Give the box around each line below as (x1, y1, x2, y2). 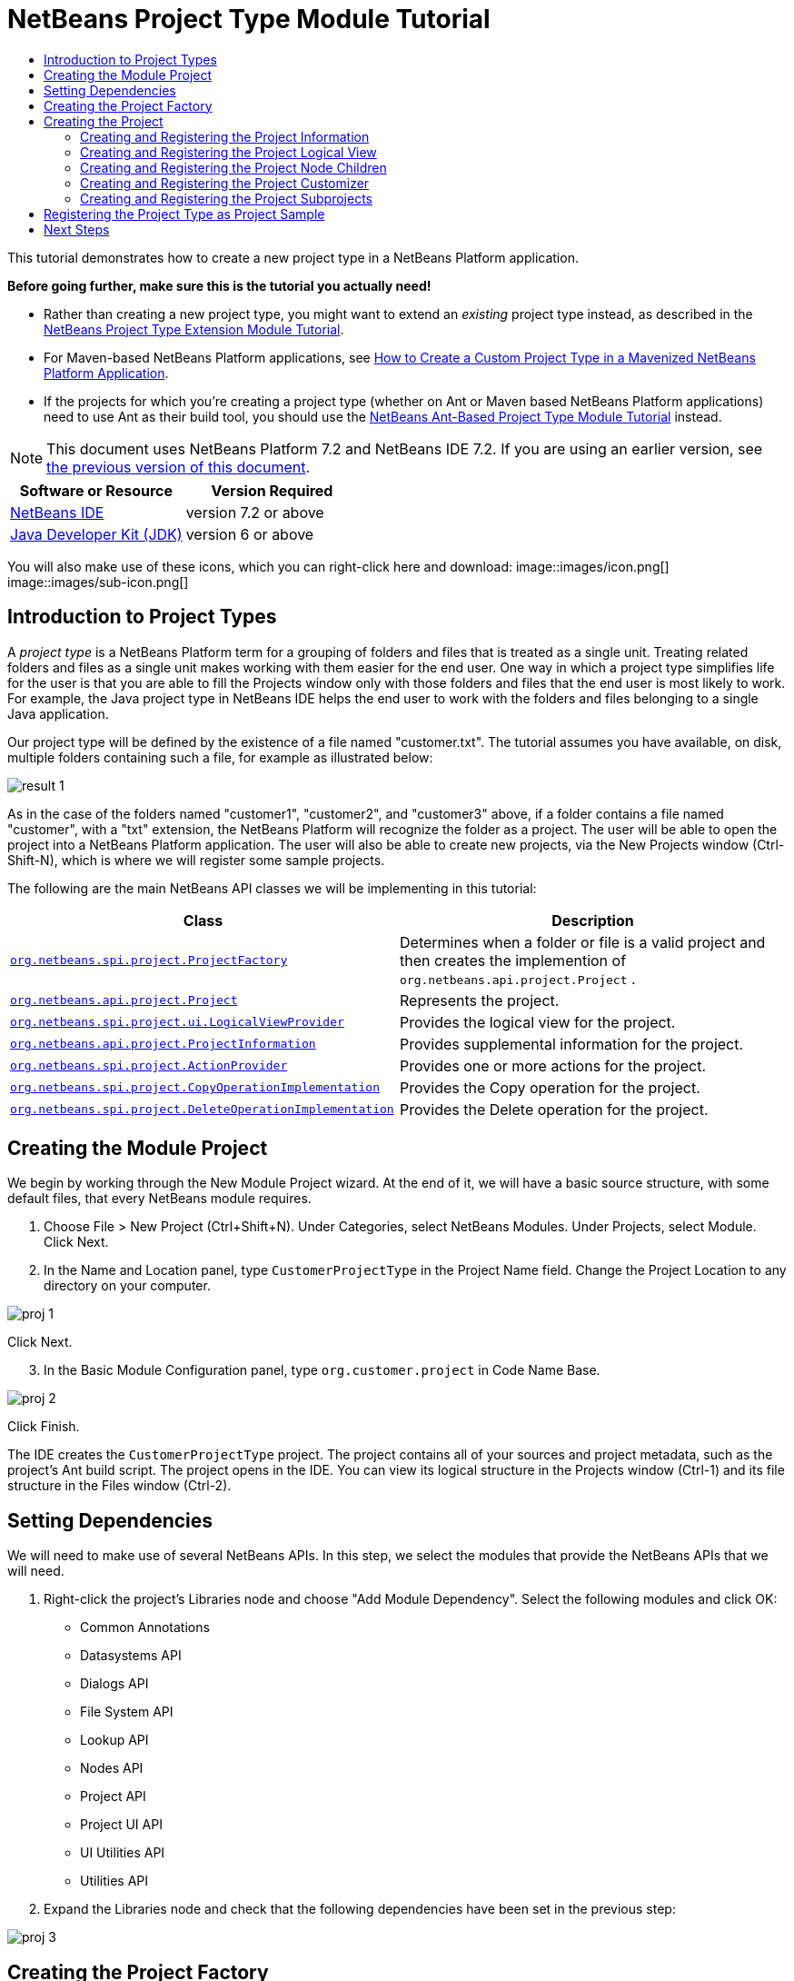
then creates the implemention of (400, 951, 627, 970)
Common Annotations (80, 1619, 210, 1636)
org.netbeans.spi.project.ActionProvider (10, 1059, 288, 1073)
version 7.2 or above (185, 503, 324, 522)
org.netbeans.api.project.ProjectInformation (10, 1037, 316, 1051)
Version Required (211, 481, 333, 500)
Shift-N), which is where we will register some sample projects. (7, 851, 385, 868)
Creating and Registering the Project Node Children (80, 159, 387, 175)
